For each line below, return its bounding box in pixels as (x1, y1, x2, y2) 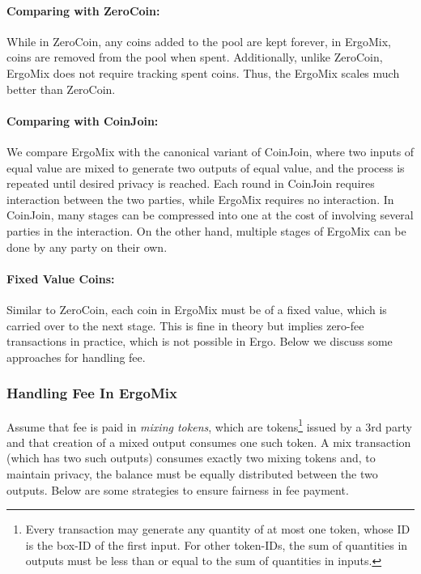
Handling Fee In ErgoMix (6, 383, 177, 403)
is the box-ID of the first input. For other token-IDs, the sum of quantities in (25, 536, 408, 553)
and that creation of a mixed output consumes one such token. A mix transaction (6, 433, 411, 450)
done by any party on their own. (6, 238, 168, 255)
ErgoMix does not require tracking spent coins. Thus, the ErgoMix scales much (6, 64, 400, 81)
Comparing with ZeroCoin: (6, 2, 160, 19)
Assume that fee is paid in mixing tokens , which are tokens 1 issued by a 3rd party (6, 415, 412, 435)
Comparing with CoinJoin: (6, 112, 159, 129)
